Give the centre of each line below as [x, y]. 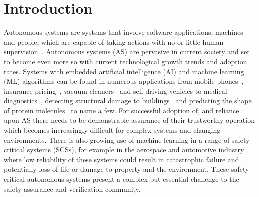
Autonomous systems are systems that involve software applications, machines [124, 32]
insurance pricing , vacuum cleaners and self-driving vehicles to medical [116, 91]
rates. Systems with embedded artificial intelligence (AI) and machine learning [124, 71]
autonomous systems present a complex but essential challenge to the [133, 179]
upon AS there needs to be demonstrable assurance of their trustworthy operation [129, 120]
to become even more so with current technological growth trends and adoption [126, 61]
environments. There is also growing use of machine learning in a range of [117, 139]
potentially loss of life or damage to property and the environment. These [117, 169]
